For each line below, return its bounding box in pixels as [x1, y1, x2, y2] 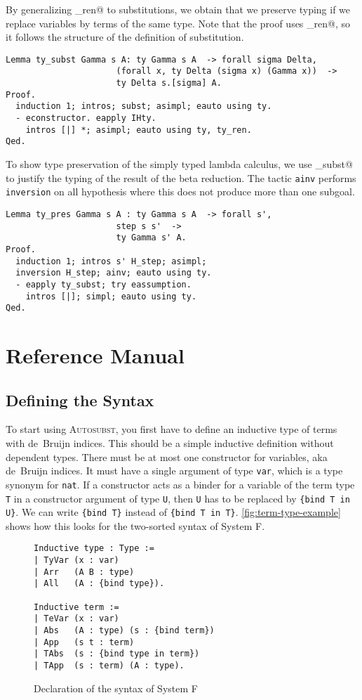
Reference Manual [6, 341, 185, 370]
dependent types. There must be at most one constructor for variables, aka [6, 449, 328, 464]
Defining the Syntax [6, 389, 154, 410]
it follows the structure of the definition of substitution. [6, 30, 244, 44]
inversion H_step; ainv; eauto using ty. [15, 268, 212, 278]
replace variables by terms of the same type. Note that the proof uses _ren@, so [6, 15, 350, 30]
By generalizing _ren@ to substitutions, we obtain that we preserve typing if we [6, 2, 351, 16]
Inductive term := [34, 602, 119, 612]
